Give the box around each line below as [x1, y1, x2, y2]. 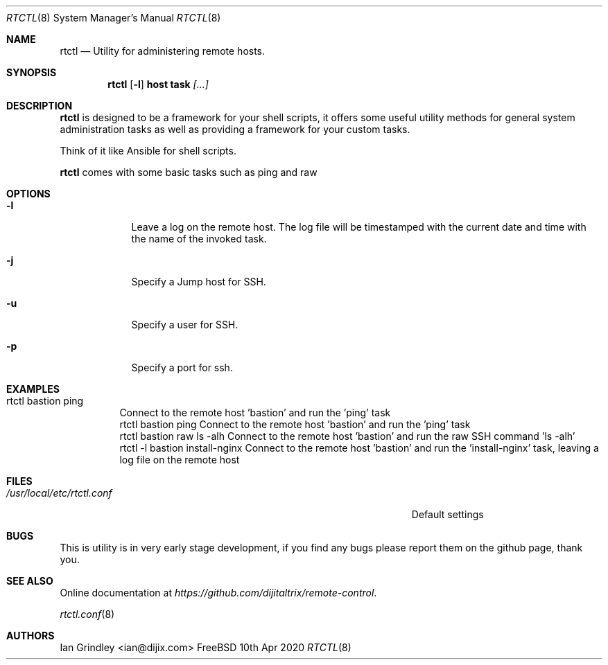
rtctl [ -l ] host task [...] [107, 78, 209, 90]
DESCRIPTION [6, 100, 73, 112]
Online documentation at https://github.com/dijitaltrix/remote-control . [60, 587, 377, 598]
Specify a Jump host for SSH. [131, 276, 266, 287]
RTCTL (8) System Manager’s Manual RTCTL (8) [6, 12, 221, 24]
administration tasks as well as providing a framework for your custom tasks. [60, 123, 410, 135]
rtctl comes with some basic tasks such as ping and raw [60, 166, 318, 178]
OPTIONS [6, 188, 51, 199]
